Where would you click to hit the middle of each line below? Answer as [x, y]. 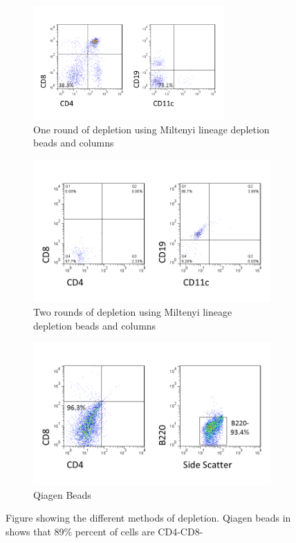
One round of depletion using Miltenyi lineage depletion [151, 129]
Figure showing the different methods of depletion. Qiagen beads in [148, 518]
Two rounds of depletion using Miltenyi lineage [133, 312]
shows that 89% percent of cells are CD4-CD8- [104, 531]
